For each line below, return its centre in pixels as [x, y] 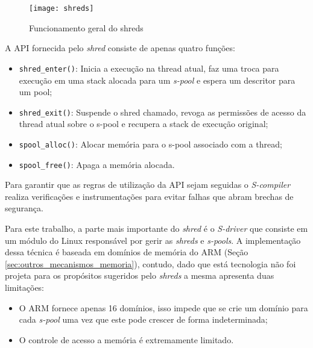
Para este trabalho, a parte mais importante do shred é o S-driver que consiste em [156, 228]
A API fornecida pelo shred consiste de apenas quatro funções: [120, 48]
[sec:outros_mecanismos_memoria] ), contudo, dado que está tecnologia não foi [150, 263]
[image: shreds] [62, 8]
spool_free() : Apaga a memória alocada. [97, 164]
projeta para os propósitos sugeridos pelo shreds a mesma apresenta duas [140, 275]
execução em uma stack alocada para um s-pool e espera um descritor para [157, 80]
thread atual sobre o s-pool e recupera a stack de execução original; [144, 124]
